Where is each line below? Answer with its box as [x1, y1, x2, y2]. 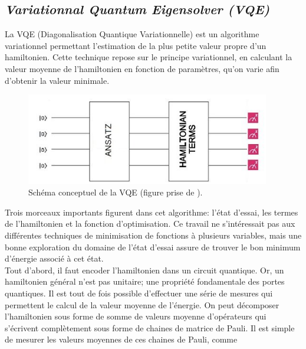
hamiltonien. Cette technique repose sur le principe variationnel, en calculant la [5, 51, 292, 63]
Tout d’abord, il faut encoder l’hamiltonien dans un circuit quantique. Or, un [5, 263, 284, 276]
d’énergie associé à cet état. [5, 252, 104, 265]
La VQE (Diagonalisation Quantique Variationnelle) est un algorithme [5, 28, 259, 40]
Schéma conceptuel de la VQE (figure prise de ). [28, 186, 203, 198]
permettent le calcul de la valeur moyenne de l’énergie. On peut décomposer [5, 298, 279, 311]
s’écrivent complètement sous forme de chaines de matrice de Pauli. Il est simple [5, 321, 295, 334]
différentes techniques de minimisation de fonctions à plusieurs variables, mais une [5, 229, 302, 241]
